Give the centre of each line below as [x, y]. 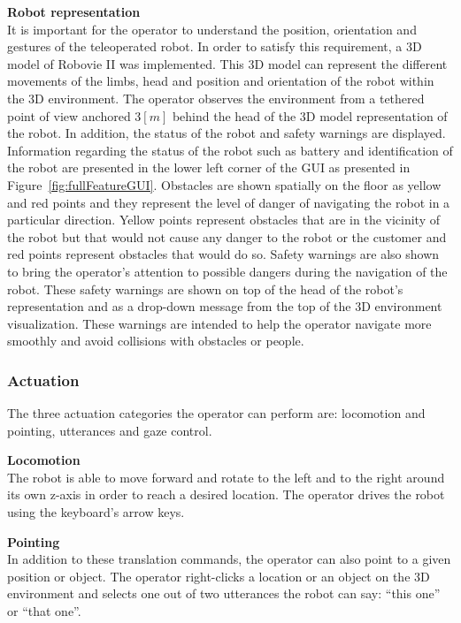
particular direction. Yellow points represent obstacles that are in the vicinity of [224, 220]
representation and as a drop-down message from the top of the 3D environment [225, 306]
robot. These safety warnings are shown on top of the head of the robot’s [205, 289]
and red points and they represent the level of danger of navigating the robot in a [229, 202]
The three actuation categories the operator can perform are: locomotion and [216, 413]
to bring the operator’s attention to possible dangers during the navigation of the [227, 271]
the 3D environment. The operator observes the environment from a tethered [216, 98]
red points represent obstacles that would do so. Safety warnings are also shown [223, 254]
